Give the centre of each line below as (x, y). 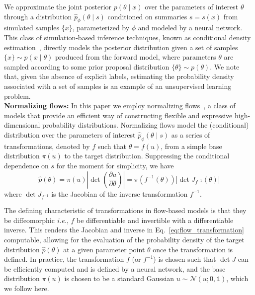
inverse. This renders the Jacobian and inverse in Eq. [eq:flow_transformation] (124, 230)
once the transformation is (193, 249)
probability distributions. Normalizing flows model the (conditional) (146, 125)
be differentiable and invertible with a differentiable (155, 220)
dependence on (26, 165)
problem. (17, 96)
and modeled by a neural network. (190, 28)
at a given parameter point (104, 249)
